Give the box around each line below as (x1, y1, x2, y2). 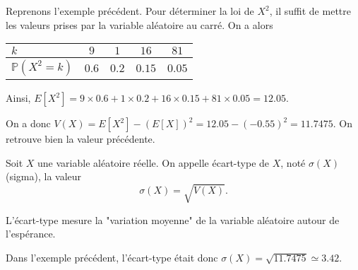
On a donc (6, 116, 51, 131)
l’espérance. (6, 226, 56, 241)
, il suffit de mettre (269, 4, 351, 18)
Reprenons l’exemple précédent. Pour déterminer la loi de (6, 4, 254, 18)
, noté (280, 155, 306, 170)
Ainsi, (6, 90, 31, 105)
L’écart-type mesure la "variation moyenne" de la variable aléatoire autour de (6, 212, 340, 227)
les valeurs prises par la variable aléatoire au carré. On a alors (6, 17, 273, 32)
